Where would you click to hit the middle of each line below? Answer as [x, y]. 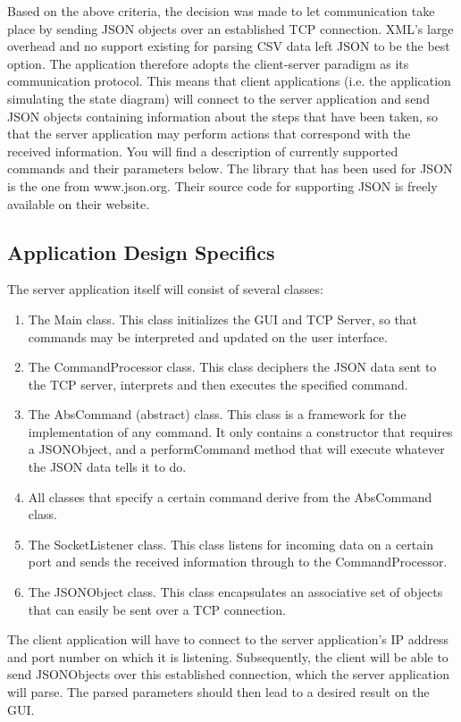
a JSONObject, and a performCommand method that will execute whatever [236, 449]
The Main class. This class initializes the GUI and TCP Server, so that [223, 319]
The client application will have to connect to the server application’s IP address [228, 639]
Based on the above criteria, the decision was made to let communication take [221, 11]
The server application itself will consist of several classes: [165, 289]
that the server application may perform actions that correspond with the [209, 134]
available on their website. [79, 203]
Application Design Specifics [141, 252]
